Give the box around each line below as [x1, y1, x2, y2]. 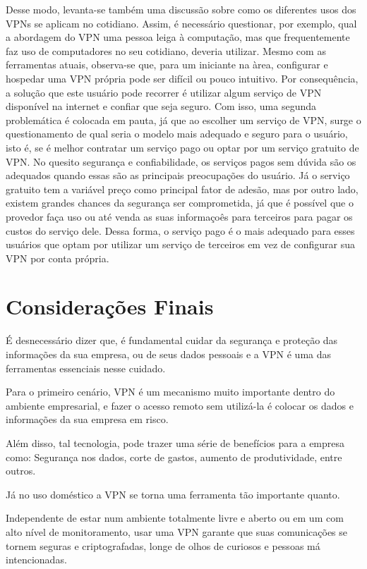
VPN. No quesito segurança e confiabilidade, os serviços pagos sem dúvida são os [6, 154, 356, 169]
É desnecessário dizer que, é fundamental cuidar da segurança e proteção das [6, 333, 338, 348]
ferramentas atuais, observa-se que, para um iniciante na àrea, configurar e [6, 57, 328, 72]
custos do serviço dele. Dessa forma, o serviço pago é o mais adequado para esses [6, 223, 355, 238]
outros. [6, 463, 36, 478]
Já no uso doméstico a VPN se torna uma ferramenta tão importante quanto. [6, 487, 340, 501]
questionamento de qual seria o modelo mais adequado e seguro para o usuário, [6, 126, 348, 141]
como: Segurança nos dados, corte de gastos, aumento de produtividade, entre [6, 449, 342, 464]
